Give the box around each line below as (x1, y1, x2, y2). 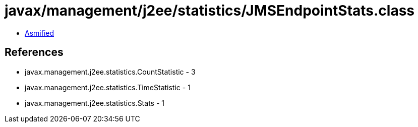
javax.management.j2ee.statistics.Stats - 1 (25, 98, 164, 107)
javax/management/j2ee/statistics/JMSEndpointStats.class (5, 2, 415, 19)
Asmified (25, 28, 54, 37)
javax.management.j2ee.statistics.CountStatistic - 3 (25, 67, 196, 76)
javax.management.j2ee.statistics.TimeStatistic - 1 (25, 83, 191, 92)
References (5, 46, 64, 59)
